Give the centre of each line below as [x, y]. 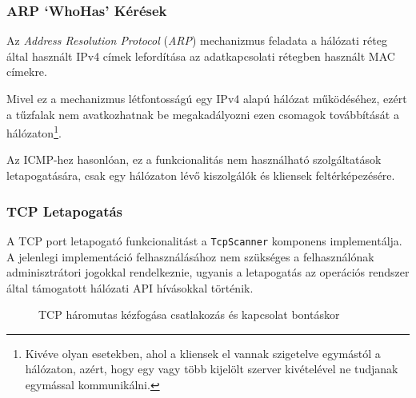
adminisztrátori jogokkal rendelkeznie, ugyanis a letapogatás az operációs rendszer [208, 272]
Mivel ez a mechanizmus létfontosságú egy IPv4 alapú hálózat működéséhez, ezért [207, 98]
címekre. [27, 72]
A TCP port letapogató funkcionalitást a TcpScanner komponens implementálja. [204, 240]
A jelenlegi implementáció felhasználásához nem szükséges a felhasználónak [190, 256]
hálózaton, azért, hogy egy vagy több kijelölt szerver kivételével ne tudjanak [212, 369]
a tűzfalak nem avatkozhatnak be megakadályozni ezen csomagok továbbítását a [203, 114]
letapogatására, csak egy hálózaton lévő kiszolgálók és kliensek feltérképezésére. [201, 175]
